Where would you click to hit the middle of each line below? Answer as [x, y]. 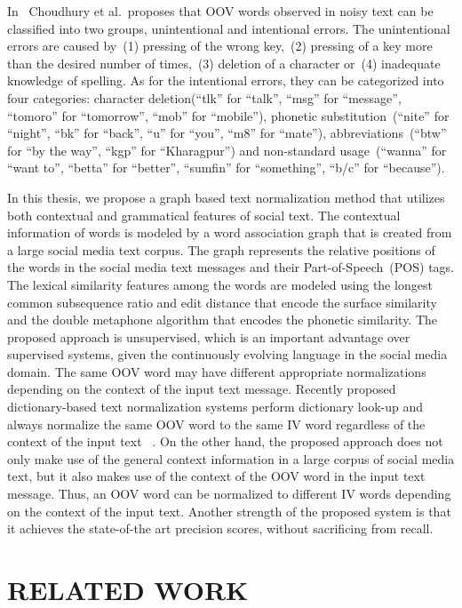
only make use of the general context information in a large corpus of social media [231, 458]
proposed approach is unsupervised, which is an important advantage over [209, 336]
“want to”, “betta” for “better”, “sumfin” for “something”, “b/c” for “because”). [226, 168]
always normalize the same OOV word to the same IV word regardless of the [216, 424]
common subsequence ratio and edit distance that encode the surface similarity [222, 302]
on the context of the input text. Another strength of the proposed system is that [229, 511]
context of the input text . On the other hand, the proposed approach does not [225, 441]
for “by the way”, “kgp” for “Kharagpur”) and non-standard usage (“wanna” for [227, 150]
